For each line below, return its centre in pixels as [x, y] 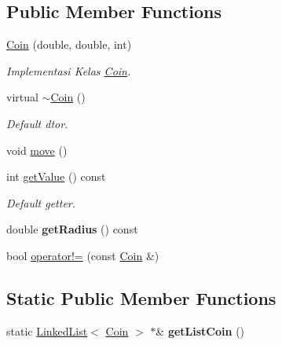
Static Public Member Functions [141, 297]
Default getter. [41, 202]
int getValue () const [56, 176]
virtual [22, 97]
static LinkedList [47, 330]
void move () [37, 150]
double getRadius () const [72, 229]
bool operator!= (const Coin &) [83, 255]
